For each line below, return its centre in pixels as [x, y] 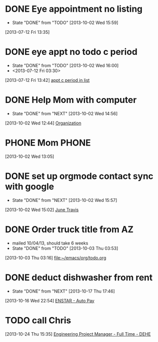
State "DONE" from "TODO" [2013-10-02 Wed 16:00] [65, 65]
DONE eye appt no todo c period [71, 52]
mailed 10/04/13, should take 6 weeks [50, 243]
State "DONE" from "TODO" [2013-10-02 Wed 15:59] [65, 23]
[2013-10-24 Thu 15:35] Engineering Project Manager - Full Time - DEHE [78, 334]
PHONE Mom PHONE [48, 143]
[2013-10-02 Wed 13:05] [30, 156]
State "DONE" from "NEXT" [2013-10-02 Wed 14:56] [65, 113]
